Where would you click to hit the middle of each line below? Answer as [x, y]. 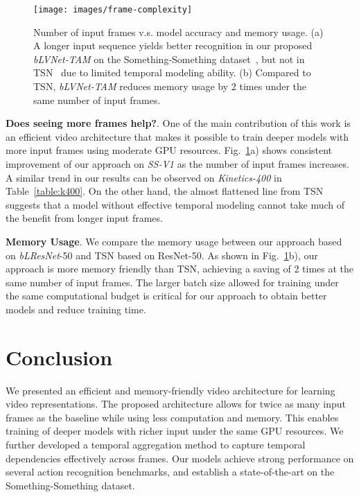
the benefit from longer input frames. [84, 218]
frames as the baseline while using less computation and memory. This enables [172, 417]
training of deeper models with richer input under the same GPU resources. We [175, 431]
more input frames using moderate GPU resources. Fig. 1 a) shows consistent [169, 150]
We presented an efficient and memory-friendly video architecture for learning [170, 390]
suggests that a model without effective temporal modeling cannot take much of [175, 204]
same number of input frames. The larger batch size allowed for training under [172, 282]
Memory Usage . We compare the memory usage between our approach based [174, 241]
